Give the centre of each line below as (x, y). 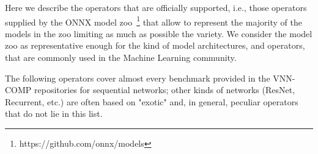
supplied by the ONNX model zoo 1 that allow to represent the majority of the (154, 21)
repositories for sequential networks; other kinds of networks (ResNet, (165, 90)
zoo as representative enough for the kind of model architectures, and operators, (155, 45)
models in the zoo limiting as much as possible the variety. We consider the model (159, 33)
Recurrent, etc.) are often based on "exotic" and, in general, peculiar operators (152, 101)
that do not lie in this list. (54, 114)
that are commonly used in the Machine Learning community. (121, 58)
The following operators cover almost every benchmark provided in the (138, 78)
